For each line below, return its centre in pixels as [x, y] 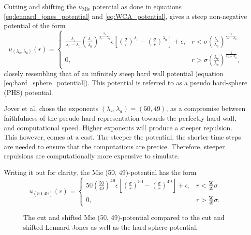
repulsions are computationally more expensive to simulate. [92, 156]
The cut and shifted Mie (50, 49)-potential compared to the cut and [124, 217]
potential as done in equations [137, 6]
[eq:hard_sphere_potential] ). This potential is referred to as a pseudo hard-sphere [126, 83]
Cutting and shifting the [40, 6]
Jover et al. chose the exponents [51, 108]
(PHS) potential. [29, 92]
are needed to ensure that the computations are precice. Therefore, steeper [115, 146]
